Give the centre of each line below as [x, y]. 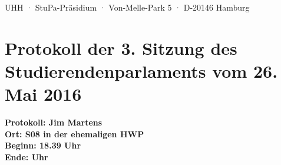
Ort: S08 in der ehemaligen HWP [75, 133]
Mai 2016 [43, 94]
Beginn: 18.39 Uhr [43, 145]
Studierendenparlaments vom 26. [141, 70]
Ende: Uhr [27, 156]
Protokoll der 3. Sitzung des [121, 47]
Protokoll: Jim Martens [54, 122]
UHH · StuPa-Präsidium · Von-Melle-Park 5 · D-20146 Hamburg [127, 7]
